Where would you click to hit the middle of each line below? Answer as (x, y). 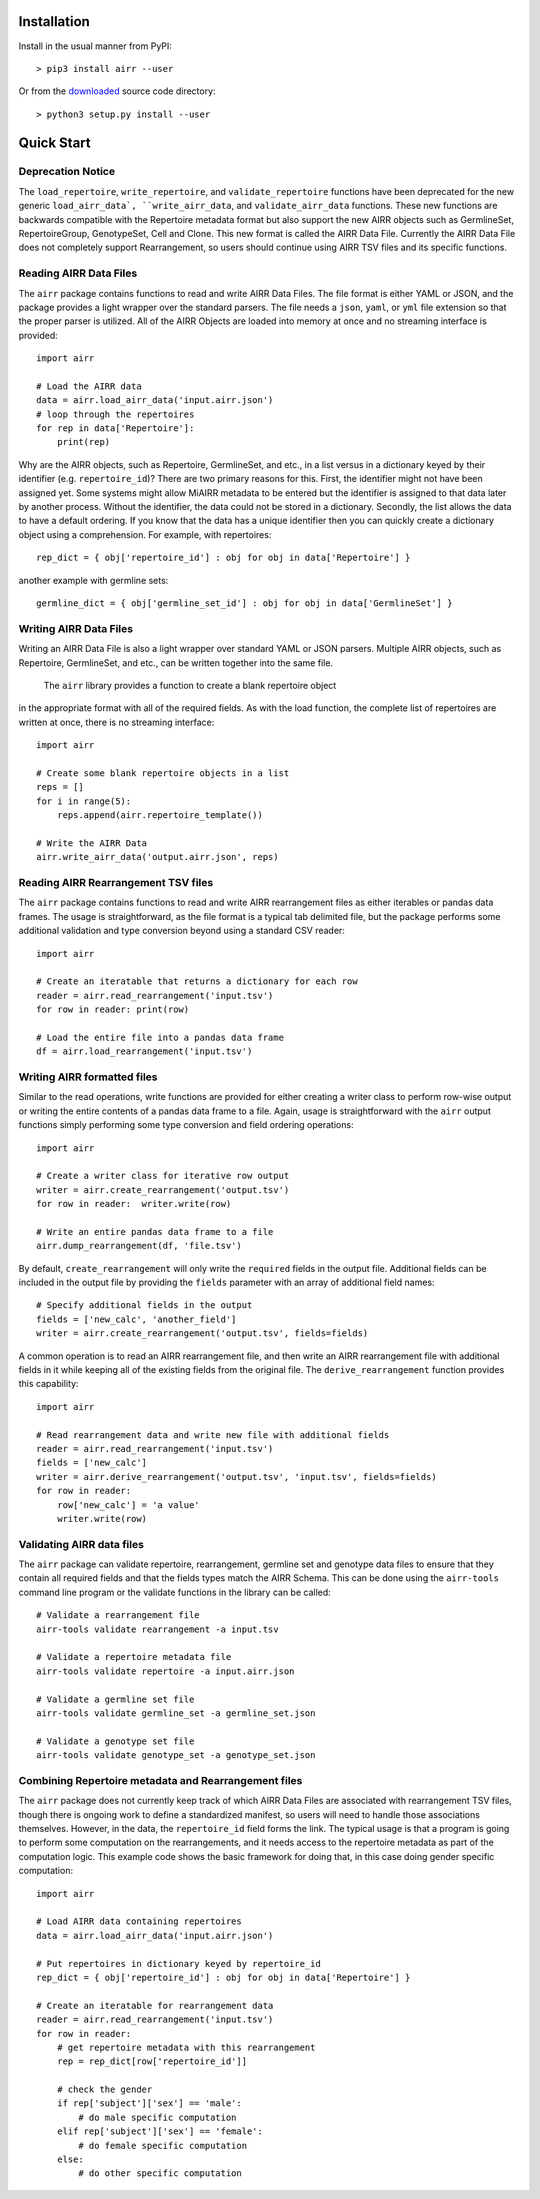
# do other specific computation (160, 2173)
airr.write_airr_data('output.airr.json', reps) (157, 857)
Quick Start (54, 142)
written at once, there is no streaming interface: (116, 722)
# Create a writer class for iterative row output (163, 1176)
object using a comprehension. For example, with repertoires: (145, 534)
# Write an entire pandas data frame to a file (155, 1231)
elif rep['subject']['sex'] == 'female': (160, 2131)
